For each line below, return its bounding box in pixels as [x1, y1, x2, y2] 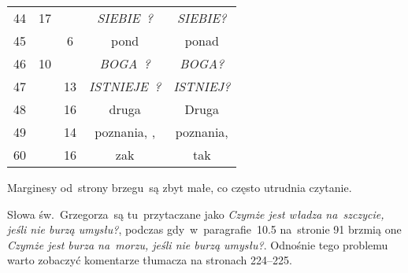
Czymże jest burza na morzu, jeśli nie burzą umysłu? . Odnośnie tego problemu [7, 236, 388, 253]
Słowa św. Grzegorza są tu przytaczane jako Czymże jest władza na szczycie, [7, 205, 384, 222]
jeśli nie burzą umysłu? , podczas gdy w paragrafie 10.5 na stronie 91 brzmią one [7, 221, 402, 238]
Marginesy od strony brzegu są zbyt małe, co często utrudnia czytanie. [7, 179, 352, 195]
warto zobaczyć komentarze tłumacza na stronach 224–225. [7, 252, 292, 268]
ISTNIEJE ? [89, 77, 161, 95]
